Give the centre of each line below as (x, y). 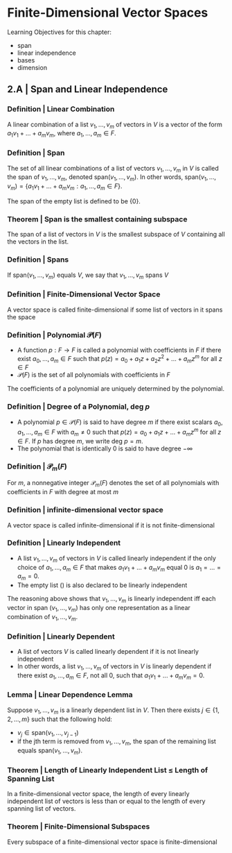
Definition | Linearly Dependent (61, 636)
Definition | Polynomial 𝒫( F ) (54, 335)
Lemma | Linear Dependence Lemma (70, 695)
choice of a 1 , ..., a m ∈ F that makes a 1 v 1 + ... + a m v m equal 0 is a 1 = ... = (119, 568)
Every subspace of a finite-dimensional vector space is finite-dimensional (112, 842)
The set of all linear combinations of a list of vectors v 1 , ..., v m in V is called (113, 169)
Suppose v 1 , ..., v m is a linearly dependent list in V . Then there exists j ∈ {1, (113, 711)
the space (21, 316)
